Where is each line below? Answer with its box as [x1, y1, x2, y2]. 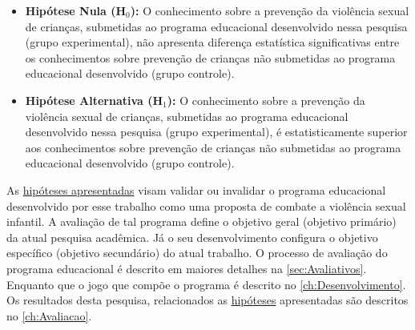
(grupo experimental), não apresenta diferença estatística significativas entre [25, 34, 400, 50]
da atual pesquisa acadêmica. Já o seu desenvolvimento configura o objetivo [6, 228, 378, 245]
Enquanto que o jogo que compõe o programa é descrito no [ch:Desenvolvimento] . [6, 276, 406, 292]
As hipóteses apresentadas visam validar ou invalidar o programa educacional [6, 181, 386, 198]
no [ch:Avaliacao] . [6, 307, 92, 324]
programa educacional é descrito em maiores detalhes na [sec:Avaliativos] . [6, 260, 367, 276]
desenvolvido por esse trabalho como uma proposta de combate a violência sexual [6, 197, 406, 214]
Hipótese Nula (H [25, 2, 127, 18]
